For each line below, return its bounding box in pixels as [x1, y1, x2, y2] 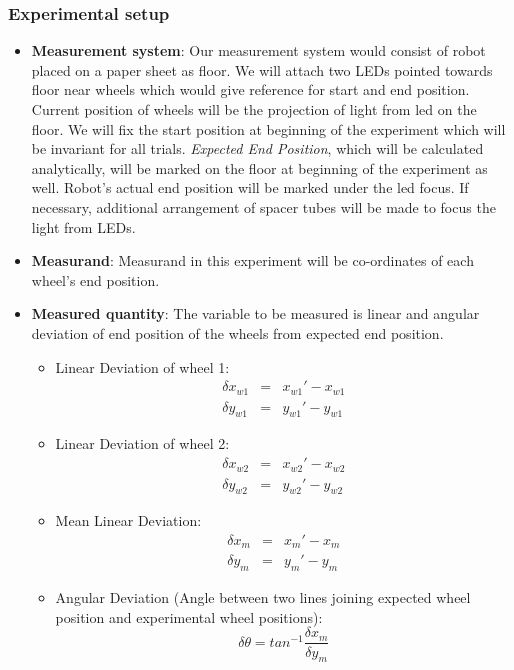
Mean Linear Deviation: [55, 510, 202, 531]
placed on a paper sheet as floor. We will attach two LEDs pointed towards [31, 59, 493, 80]
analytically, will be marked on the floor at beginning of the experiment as [31, 157, 488, 178]
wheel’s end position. [31, 269, 160, 290]
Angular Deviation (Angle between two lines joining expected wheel [55, 587, 471, 608]
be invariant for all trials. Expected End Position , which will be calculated [31, 138, 484, 159]
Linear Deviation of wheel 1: [55, 356, 230, 377]
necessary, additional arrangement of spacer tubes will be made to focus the [31, 196, 496, 217]
